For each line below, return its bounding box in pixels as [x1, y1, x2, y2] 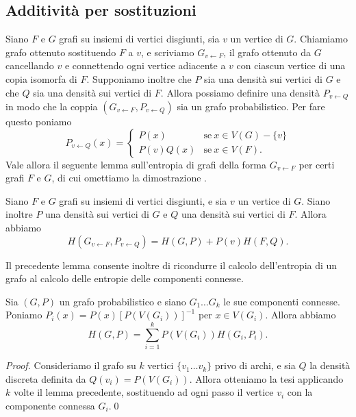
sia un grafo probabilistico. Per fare [177, 99, 325, 114]
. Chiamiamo [294, 31, 348, 46]
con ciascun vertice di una [236, 58, 346, 73]
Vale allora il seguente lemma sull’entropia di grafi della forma [5, 157, 267, 171]
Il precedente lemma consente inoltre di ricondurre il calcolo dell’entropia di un [5, 257, 338, 272]
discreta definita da [5, 371, 86, 386]
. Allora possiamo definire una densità [160, 85, 320, 99]
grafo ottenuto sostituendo [5, 45, 116, 59]
